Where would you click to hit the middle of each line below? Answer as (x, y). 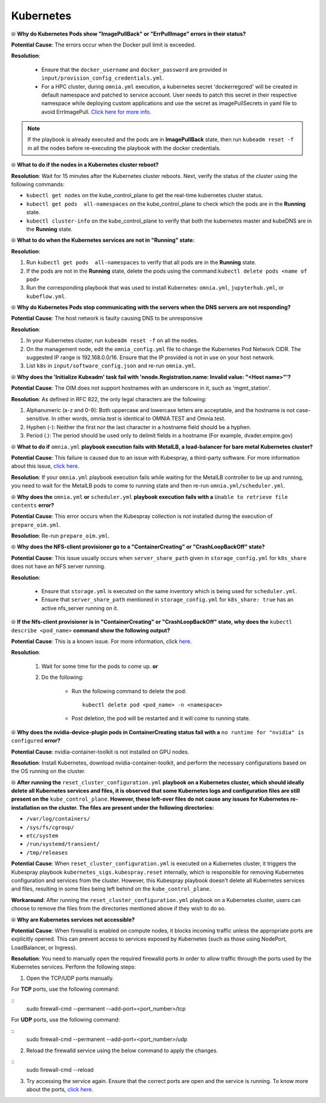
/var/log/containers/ (58, 819)
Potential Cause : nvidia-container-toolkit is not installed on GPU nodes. (100, 752)
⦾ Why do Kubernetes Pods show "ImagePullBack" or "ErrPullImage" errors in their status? (129, 34)
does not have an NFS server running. (58, 567)
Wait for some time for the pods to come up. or (100, 666)
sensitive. (38, 419)
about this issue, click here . (45, 466)
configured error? (36, 741)
